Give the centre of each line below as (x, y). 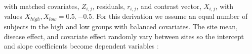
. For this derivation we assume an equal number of (170, 16)
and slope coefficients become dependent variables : (82, 46)
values (13, 16)
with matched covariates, (42, 6)
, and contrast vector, (169, 6)
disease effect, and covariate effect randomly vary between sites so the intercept (124, 36)
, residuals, (109, 6)
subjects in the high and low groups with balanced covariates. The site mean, (121, 26)
